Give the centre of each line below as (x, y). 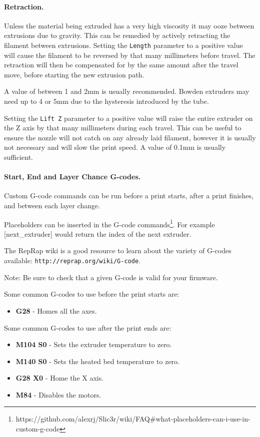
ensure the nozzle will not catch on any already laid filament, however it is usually (130, 137)
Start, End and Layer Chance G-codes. (72, 177)
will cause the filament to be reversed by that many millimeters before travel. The (130, 55)
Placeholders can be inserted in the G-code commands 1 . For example (109, 223)
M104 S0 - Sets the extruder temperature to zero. (94, 344)
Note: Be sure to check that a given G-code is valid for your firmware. (111, 277)
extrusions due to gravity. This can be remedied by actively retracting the (117, 35)
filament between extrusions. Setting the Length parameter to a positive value (123, 45)
